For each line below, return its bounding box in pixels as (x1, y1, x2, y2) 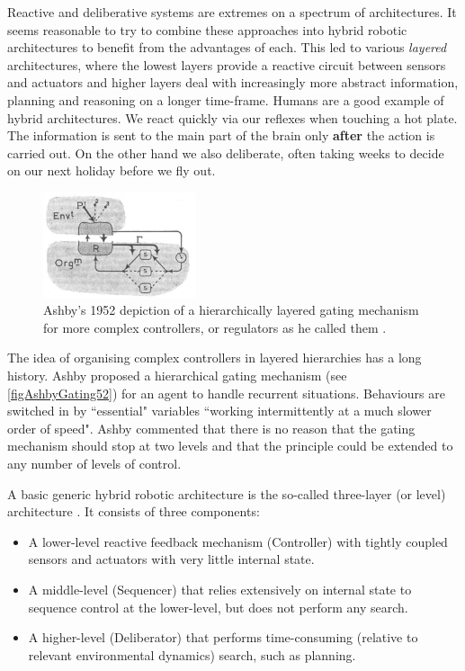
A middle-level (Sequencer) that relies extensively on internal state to (28, 580, 412, 598)
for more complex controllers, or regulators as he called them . (43, 318, 387, 336)
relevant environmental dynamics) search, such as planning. (28, 645, 356, 664)
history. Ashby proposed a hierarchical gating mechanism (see (7, 366, 347, 385)
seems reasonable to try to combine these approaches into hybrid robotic (7, 20, 407, 39)
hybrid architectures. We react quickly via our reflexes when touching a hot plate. (7, 108, 458, 127)
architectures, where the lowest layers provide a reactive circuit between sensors (7, 55, 446, 74)
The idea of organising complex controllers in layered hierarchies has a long (7, 348, 422, 367)
